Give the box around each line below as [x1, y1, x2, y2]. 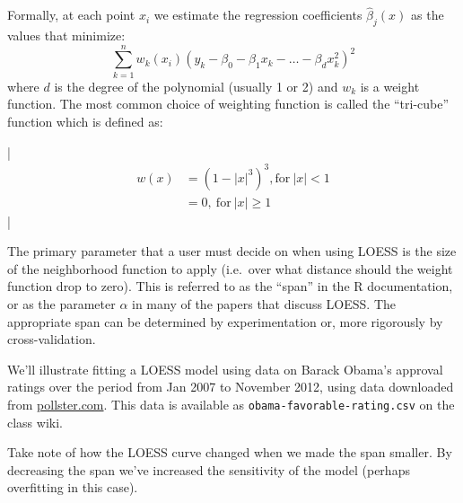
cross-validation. [7, 330, 96, 349]
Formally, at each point [7, 5, 135, 24]
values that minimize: [7, 26, 126, 45]
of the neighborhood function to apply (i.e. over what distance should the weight [7, 259, 453, 278]
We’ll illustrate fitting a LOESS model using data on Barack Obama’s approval [7, 359, 443, 378]
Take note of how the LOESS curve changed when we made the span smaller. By [7, 443, 452, 462]
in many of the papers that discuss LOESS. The [132, 295, 397, 313]
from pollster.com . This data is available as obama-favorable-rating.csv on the [7, 395, 455, 414]
